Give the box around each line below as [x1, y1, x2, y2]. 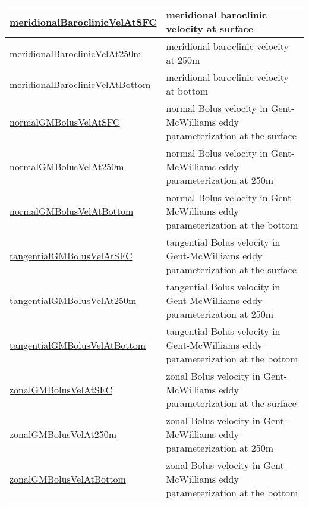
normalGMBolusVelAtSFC [10, 115, 120, 129]
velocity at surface [166, 21, 254, 35]
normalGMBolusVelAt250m [10, 159, 124, 173]
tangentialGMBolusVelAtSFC [10, 249, 133, 262]
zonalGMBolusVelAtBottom [10, 472, 126, 486]
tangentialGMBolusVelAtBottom [10, 338, 146, 352]
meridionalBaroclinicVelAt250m [10, 46, 141, 60]
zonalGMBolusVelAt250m [10, 427, 116, 441]
